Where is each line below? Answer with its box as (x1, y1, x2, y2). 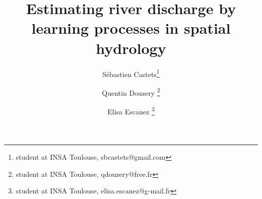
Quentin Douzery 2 (102, 86, 160, 98)
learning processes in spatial (31, 18, 231, 38)
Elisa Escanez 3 (107, 105, 155, 116)
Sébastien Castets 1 (102, 67, 160, 79)
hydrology (96, 37, 166, 58)
